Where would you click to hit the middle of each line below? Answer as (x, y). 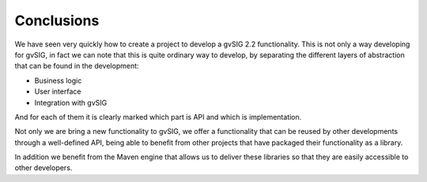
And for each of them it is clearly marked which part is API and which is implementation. (158, 117)
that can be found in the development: (77, 66)
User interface (58, 91)
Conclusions (57, 20)
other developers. (43, 168)
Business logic (58, 80)
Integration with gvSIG (71, 102)
